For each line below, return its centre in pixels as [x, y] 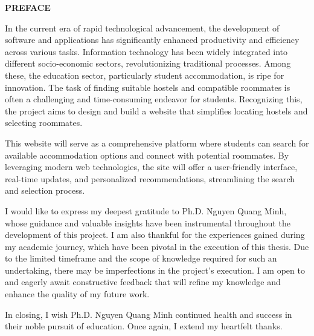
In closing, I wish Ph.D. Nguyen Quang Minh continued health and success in [149, 314]
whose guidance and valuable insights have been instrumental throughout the [148, 222]
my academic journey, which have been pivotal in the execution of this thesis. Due [157, 246]
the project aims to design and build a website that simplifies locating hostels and [156, 110]
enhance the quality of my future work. [77, 294]
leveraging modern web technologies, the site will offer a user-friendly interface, [151, 167]
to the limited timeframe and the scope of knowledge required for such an [141, 258]
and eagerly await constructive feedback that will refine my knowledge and [143, 282]
